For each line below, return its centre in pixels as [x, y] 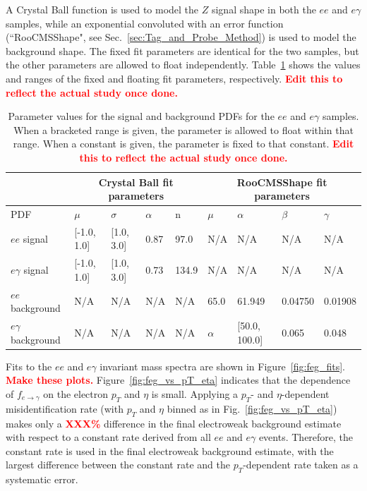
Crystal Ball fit [136, 182]
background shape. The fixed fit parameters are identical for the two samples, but [182, 50]
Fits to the [29, 366]
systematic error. [42, 479]
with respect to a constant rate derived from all [108, 437]
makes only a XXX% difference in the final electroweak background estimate [174, 423]
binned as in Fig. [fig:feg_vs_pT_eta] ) [252, 408]
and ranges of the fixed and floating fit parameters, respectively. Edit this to [174, 78]
